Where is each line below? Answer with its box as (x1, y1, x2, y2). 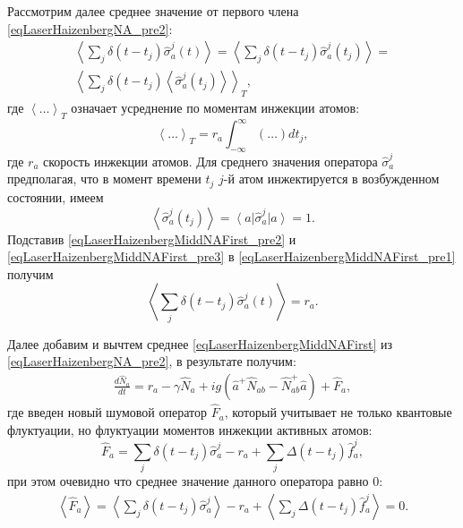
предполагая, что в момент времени (7, 169, 201, 188)
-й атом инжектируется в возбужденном (223, 169, 440, 188)
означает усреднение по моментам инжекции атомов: (71, 98, 360, 117)
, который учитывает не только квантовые (224, 403, 452, 422)
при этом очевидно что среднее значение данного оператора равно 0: (7, 472, 383, 490)
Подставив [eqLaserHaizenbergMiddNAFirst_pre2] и (7, 229, 296, 248)
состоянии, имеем (7, 187, 104, 206)
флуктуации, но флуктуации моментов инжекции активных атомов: (7, 420, 373, 439)
